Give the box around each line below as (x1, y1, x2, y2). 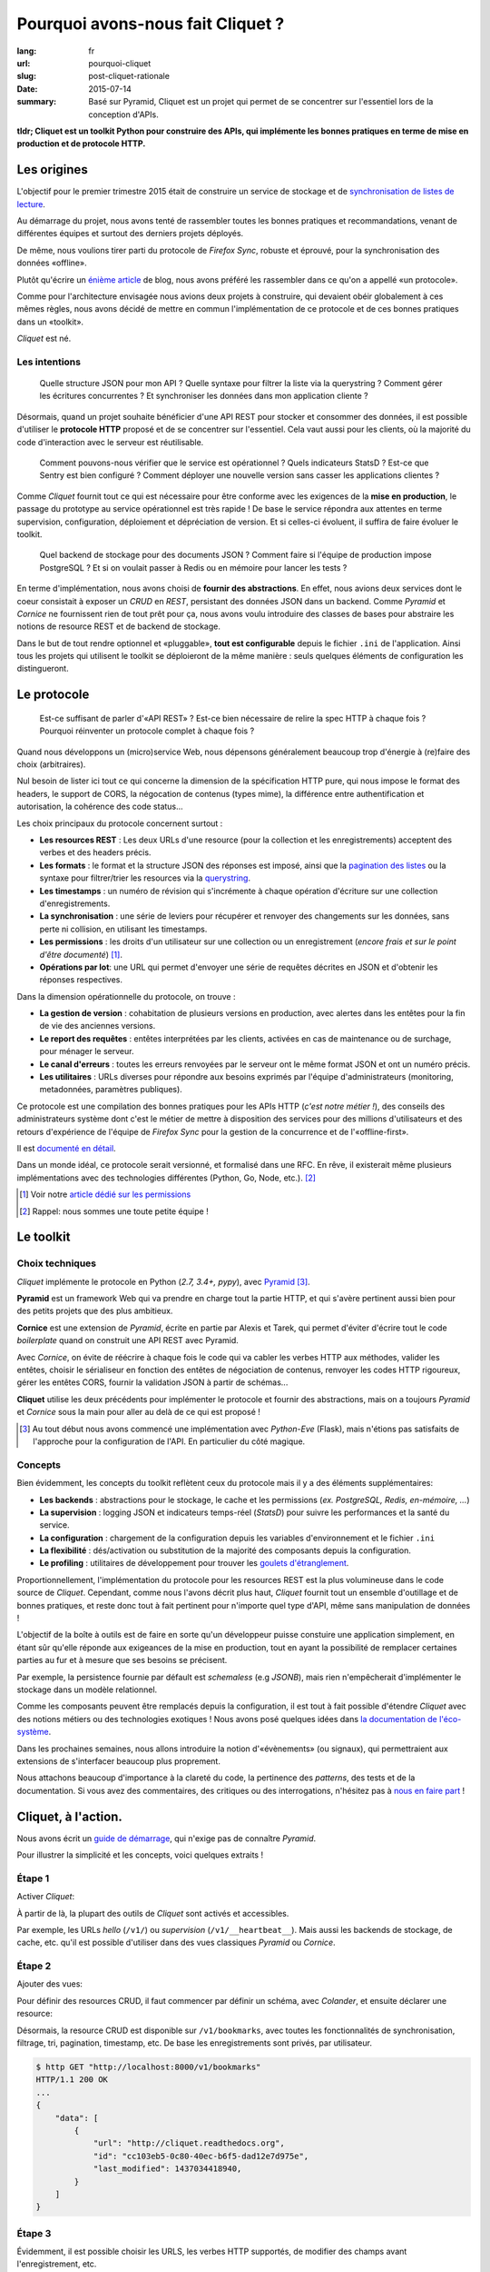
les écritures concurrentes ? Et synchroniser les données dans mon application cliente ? (39, 391, 368, 402)
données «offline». (16, 257, 87, 268)
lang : (16, 45, 37, 56)
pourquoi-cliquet (88, 57, 152, 68)
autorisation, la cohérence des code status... (16, 801, 183, 812)
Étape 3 (16, 2227, 52, 2239)
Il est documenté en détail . (16, 1142, 117, 1153)
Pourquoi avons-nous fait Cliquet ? (16, 14, 285, 34)
